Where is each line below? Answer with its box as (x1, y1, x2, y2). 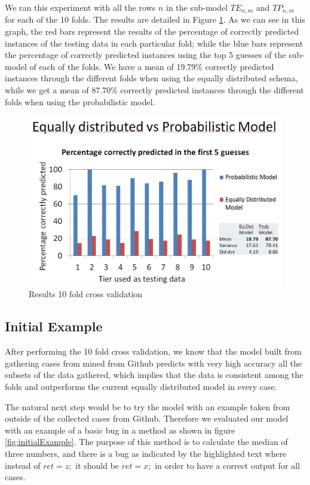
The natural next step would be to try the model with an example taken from (5, 400, 290, 413)
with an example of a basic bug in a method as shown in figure (5, 423, 235, 436)
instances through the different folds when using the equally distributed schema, (5, 72, 298, 84)
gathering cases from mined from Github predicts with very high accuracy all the (5, 356, 302, 369)
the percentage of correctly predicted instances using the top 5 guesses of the (5, 48, 286, 61)
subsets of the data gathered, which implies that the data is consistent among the (5, 368, 303, 381)
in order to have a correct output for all (155, 459, 300, 471)
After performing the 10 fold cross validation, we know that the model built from (5, 345, 302, 358)
